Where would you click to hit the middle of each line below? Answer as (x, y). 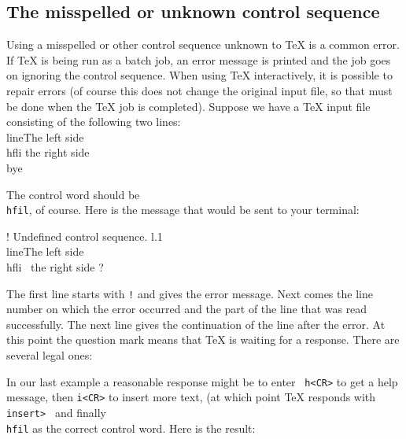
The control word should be (73, 194)
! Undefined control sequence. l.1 (85, 236)
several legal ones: (50, 355)
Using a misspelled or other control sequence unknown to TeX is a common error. (203, 44)
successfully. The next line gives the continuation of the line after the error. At (196, 324)
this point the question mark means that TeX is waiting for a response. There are (203, 339)
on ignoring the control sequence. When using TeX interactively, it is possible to (199, 75)
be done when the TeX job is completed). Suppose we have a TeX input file (188, 106)
